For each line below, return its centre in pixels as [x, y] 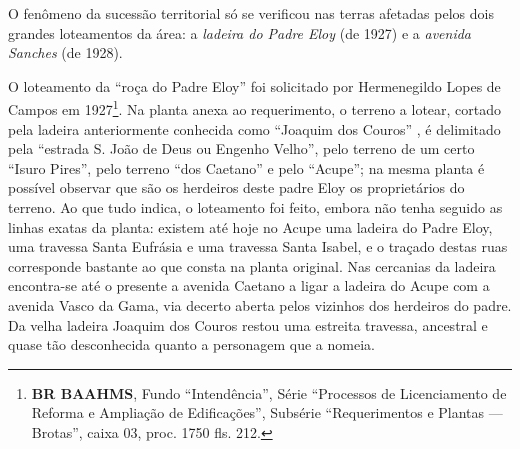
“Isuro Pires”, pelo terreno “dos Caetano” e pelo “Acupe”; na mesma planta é [246, 167]
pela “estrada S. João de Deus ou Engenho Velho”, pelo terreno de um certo [241, 148]
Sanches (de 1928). [65, 52]
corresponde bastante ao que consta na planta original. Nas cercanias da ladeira [252, 265]
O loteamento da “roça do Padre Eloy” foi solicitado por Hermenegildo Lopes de [254, 85]
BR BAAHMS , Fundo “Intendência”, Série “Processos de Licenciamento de [269, 392]
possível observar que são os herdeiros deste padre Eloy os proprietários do [236, 187]
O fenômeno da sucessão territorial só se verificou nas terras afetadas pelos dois [251, 13]
